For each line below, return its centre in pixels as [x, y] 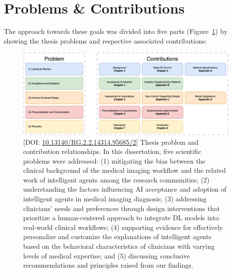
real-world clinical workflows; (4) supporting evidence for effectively [123, 227]
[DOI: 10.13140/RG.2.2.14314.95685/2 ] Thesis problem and [111, 142]
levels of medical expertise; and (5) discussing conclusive [107, 255]
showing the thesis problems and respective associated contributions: [105, 40]
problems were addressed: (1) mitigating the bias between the [114, 160]
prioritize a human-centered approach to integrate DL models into [121, 218]
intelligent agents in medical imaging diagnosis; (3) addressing [115, 199]
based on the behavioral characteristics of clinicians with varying [119, 246]
